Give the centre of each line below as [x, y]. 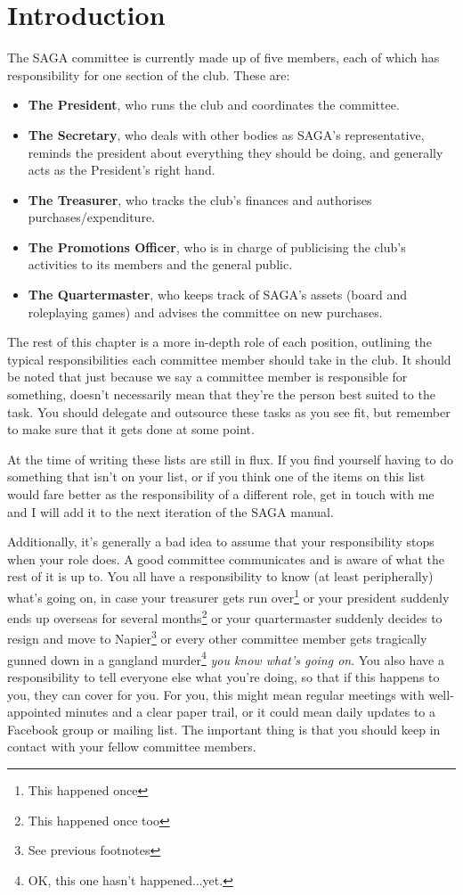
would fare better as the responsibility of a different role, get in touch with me [221, 494]
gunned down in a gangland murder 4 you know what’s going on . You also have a [226, 658]
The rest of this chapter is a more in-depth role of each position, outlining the [219, 342]
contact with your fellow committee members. [132, 747]
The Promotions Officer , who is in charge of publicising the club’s [217, 246]
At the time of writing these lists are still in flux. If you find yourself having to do [231, 459]
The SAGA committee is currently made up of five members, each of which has [223, 57]
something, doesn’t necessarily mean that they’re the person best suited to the [221, 394]
